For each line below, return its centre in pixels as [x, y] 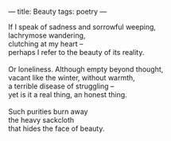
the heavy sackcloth [41, 120]
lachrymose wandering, [47, 35]
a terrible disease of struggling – [61, 86]
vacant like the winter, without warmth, [72, 78]
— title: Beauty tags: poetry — [58, 12]
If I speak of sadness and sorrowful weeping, [82, 27]
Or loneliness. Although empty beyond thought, [86, 69]
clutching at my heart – [46, 44]
